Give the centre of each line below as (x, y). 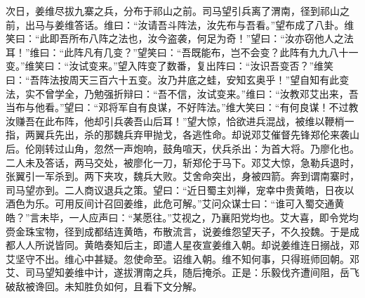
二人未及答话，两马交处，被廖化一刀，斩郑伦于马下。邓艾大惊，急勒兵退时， (182, 162)
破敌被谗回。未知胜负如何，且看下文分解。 (104, 286)
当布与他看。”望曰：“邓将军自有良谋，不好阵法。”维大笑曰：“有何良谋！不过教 (182, 107)
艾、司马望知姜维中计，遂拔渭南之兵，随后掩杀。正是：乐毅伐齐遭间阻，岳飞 (182, 272)
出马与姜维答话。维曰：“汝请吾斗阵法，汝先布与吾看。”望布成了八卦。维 (190, 24)
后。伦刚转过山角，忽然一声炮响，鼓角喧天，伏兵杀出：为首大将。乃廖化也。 (182, 148)
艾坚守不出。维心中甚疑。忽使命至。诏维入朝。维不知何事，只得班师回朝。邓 (182, 258)
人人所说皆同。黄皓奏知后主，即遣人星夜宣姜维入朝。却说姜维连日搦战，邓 (187, 245)
